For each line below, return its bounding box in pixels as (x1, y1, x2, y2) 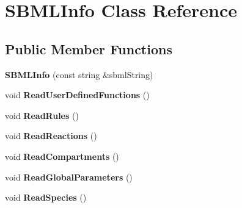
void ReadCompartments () (5, 149, 119, 162)
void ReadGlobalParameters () (5, 170, 133, 183)
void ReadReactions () (5, 129, 97, 142)
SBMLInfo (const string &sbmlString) (5, 68, 153, 81)
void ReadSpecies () (5, 191, 87, 204)
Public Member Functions (5, 39, 172, 58)
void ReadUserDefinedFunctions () (5, 88, 150, 101)
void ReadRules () (5, 109, 79, 121)
